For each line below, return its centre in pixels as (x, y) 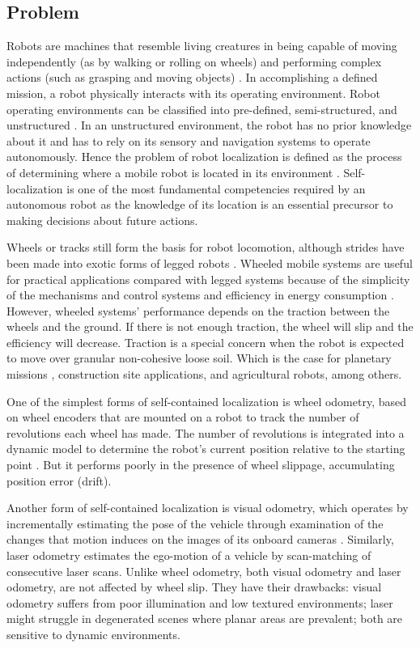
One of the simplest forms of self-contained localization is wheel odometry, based (207, 401)
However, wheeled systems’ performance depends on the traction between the (198, 310)
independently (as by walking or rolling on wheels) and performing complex (194, 61)
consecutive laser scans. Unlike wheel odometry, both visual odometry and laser (204, 571)
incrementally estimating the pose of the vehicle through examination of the (195, 523)
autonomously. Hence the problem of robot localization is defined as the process (204, 157)
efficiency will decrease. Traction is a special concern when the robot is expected (206, 342)
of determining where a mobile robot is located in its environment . (173, 172)
